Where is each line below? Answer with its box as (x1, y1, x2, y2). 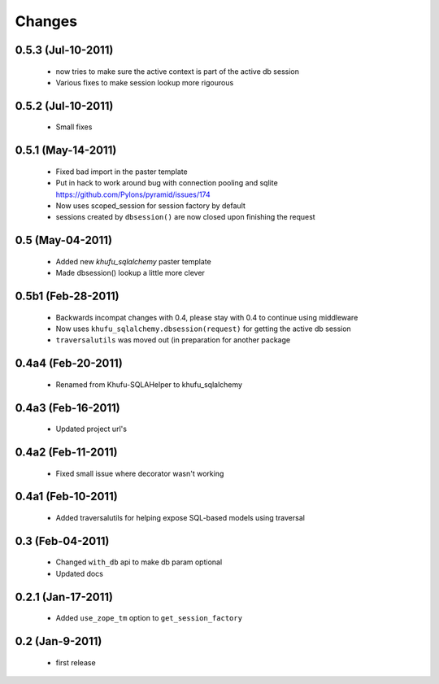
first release (55, 657, 97, 667)
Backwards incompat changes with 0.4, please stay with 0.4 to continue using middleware (55, 312, 359, 322)
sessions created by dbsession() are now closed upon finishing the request (55, 212, 316, 222)
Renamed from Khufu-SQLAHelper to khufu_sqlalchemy (55, 379, 243, 390)
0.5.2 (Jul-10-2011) (15, 98, 114, 113)
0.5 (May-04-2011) (15, 233, 113, 247)
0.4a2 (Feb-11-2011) (15, 445, 118, 459)
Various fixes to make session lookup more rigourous (55, 77, 234, 87)
